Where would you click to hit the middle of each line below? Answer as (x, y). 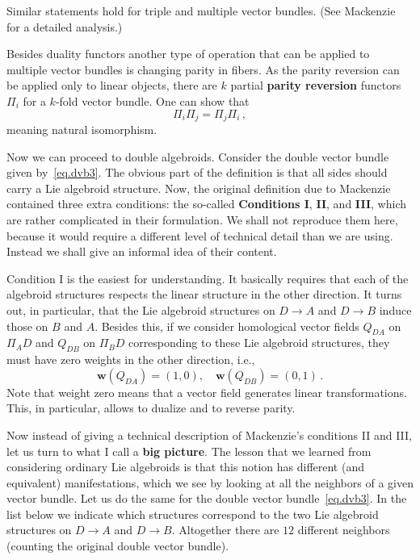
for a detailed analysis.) (65, 26)
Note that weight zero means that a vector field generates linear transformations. (207, 392)
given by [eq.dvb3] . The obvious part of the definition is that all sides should (197, 172)
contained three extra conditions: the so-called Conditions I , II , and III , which (207, 204)
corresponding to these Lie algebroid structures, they (259, 343)
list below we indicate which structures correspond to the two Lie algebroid (193, 514)
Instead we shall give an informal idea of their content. (142, 251)
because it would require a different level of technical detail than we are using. (200, 235)
